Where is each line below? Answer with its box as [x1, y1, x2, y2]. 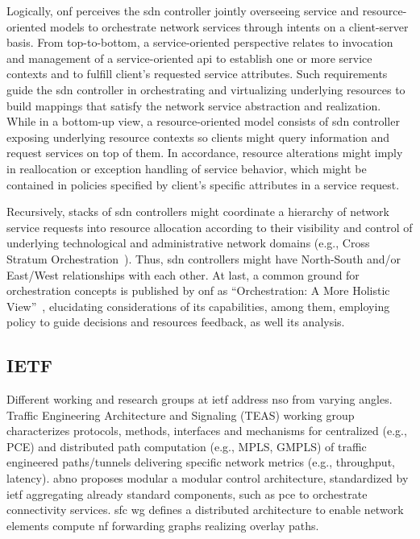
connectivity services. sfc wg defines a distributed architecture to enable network [6, 501, 404, 518]
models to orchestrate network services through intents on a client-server [50, 18, 409, 35]
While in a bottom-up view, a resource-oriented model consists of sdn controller [6, 113, 400, 130]
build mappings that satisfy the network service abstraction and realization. [6, 97, 381, 114]
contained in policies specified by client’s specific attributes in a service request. [6, 176, 400, 193]
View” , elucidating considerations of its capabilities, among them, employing [6, 297, 390, 314]
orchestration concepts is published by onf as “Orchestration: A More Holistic [6, 282, 390, 299]
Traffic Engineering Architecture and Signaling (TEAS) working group [6, 406, 355, 423]
